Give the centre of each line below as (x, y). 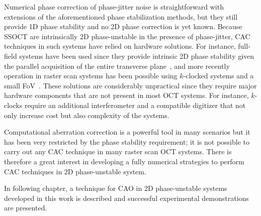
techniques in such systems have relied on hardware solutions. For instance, (120, 46)
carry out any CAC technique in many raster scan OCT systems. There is (118, 151)
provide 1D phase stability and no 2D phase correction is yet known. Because (123, 26)
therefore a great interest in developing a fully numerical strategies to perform (124, 161)
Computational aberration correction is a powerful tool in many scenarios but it (127, 132)
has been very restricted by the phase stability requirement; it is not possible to (127, 141)
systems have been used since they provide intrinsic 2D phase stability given (137, 56)
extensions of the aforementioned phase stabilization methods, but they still (121, 16)
